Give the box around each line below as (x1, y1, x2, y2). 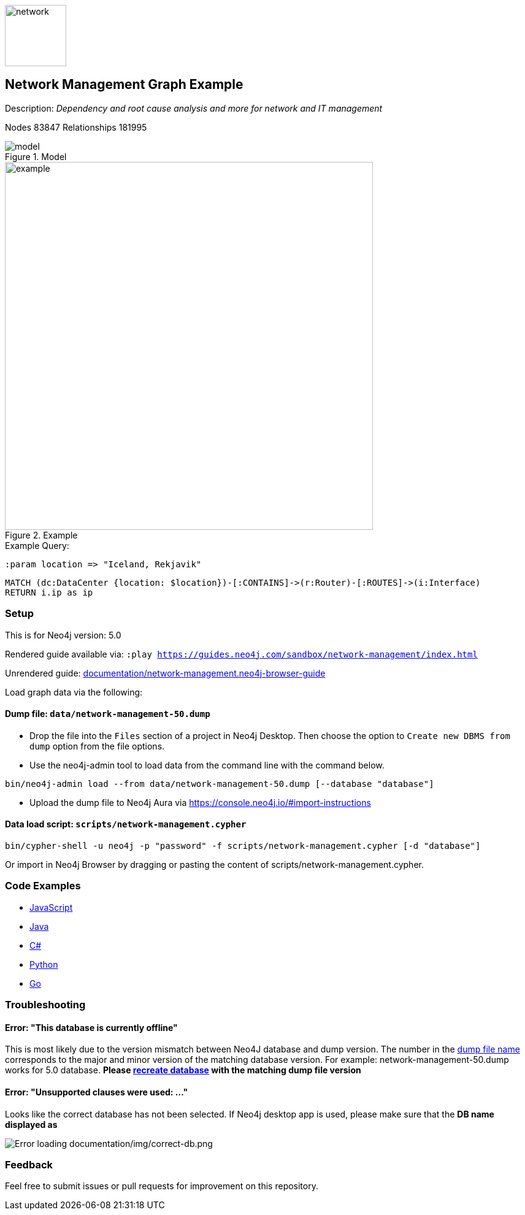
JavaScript (29, 902, 73, 913)
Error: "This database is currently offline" (5, 1022, 178, 1033)
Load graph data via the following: (5, 686, 143, 697)
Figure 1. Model (5, 151, 67, 162)
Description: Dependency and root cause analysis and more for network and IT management (5, 102, 383, 113)
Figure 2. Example (5, 529, 78, 540)
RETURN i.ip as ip (5, 587, 93, 597)
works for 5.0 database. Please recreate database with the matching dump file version (5, 1065, 361, 1076)
